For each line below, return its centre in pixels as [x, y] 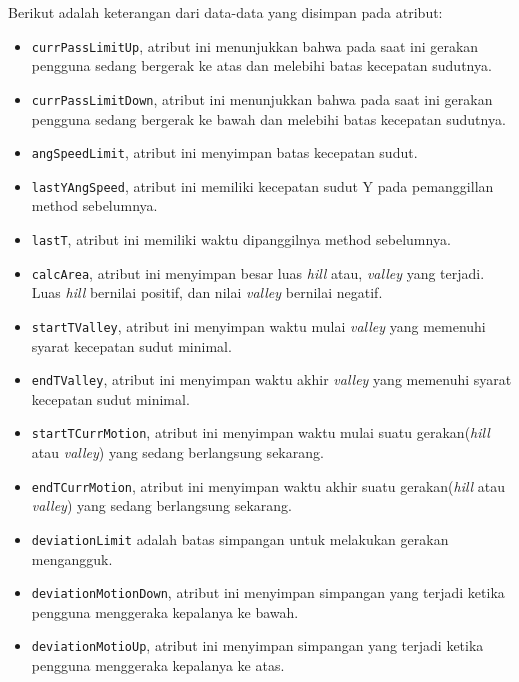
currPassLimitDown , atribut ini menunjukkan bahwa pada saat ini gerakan [262, 98]
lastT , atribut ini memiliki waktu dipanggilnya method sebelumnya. [241, 239]
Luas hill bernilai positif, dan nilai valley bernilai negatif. [207, 292]
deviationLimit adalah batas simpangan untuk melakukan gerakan [240, 538]
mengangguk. [72, 558]
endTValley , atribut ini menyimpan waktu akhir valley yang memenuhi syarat [271, 379]
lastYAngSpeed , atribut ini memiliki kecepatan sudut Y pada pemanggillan [262, 185]
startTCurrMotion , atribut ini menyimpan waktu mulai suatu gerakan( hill [260, 432]
